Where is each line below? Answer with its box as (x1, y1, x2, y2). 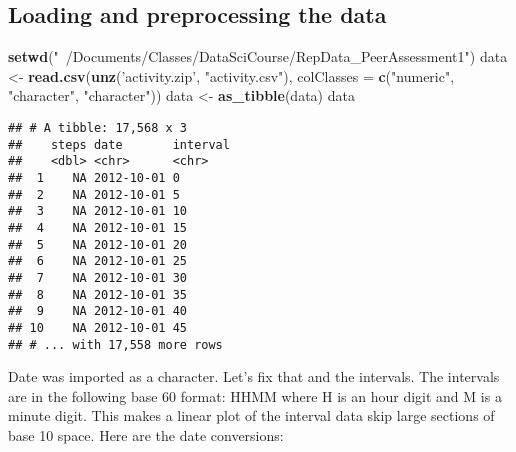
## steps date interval (8, 137, 230, 152)
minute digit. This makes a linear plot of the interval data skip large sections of (8, 405, 495, 426)
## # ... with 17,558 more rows (8, 337, 223, 352)
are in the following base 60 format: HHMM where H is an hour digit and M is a (8, 385, 502, 406)
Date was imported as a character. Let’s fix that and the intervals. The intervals (8, 366, 500, 387)
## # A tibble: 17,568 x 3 (8, 120, 187, 135)
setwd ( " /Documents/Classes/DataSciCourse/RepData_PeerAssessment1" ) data (8, 46, 508, 67)
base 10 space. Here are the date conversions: (8, 424, 284, 445)
